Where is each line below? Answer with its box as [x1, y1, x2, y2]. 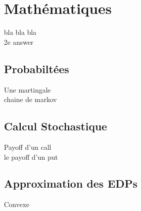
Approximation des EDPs [4, 176, 138, 191]
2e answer [4, 36, 34, 47]
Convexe [4, 199, 30, 210]
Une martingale [4, 84, 51, 95]
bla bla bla [4, 27, 37, 37]
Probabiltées [4, 61, 69, 76]
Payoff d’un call [4, 141, 51, 152]
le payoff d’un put [4, 151, 58, 162]
